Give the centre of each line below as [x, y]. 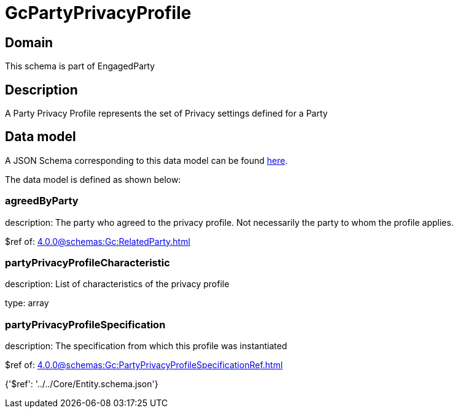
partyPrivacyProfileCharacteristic [87, 262]
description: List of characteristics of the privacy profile [117, 284]
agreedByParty [42, 201]
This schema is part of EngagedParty [80, 66]
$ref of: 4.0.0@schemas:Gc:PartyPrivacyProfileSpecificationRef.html [144, 365]
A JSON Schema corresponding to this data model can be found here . [146, 160]
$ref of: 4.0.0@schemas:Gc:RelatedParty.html [98, 241]
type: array [27, 303]
